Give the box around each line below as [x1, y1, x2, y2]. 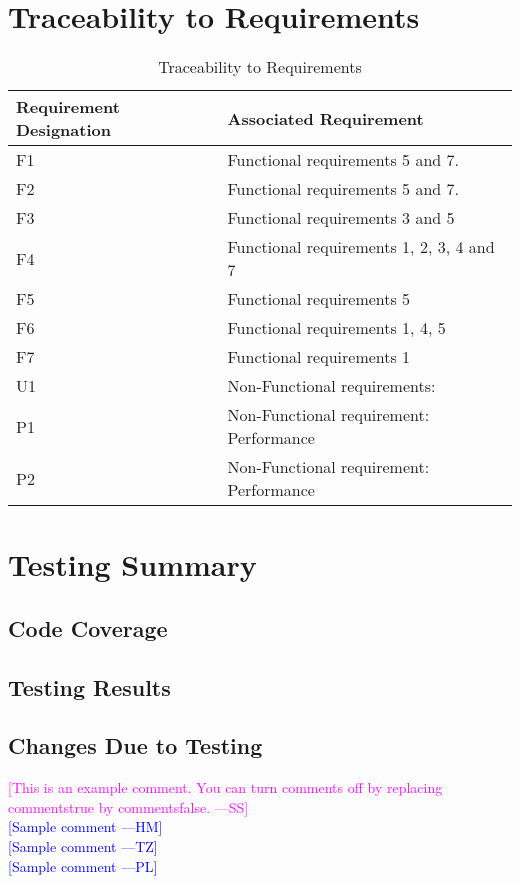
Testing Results [8, 671, 171, 702]
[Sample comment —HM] [8, 816, 163, 837]
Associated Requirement [227, 106, 424, 130]
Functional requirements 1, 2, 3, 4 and [227, 235, 495, 259]
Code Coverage [8, 612, 168, 643]
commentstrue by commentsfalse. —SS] [8, 796, 249, 817]
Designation [16, 118, 111, 142]
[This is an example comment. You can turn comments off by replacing [8, 777, 443, 798]
